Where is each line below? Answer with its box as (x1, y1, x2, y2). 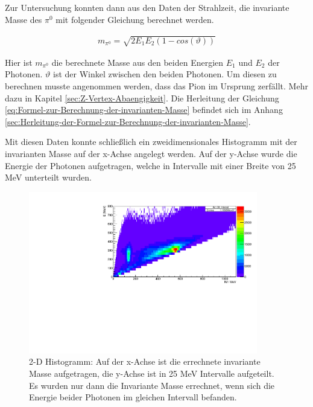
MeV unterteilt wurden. (5, 171, 92, 184)
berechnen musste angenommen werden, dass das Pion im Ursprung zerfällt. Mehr (5, 79, 308, 92)
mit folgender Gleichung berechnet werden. (55, 13, 214, 25)
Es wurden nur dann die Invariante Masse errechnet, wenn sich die (29, 379, 275, 391)
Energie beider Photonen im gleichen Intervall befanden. (29, 391, 237, 403)
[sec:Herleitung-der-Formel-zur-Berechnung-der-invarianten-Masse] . (5, 115, 251, 127)
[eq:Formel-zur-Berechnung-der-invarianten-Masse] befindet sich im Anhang (5, 103, 283, 116)
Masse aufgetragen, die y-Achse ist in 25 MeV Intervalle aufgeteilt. (29, 367, 274, 379)
